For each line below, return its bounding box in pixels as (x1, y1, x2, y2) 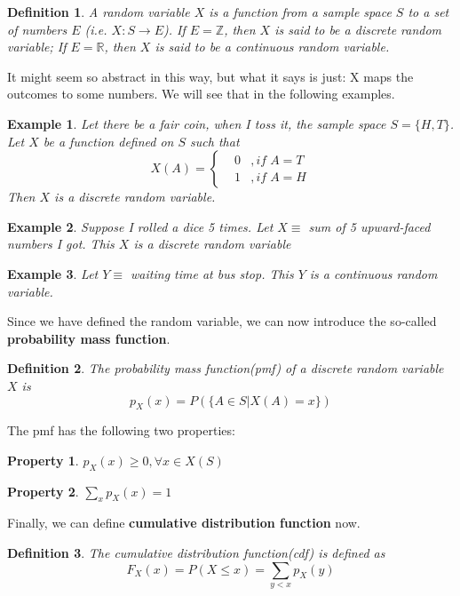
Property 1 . (7, 450, 79, 469)
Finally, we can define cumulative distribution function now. (7, 513, 361, 532)
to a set (408, 3, 449, 20)
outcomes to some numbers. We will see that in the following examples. (7, 84, 395, 103)
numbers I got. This (7, 234, 115, 253)
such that (190, 131, 240, 150)
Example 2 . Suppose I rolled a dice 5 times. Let (7, 217, 274, 235)
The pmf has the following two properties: (7, 421, 235, 440)
